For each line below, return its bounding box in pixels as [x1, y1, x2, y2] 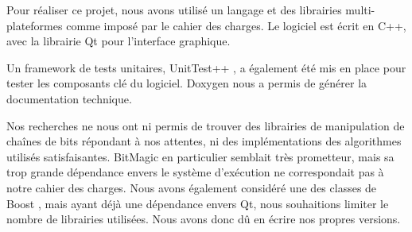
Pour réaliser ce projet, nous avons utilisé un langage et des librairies [6, 2, 342, 17]
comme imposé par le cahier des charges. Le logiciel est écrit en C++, [66, 17, 406, 33]
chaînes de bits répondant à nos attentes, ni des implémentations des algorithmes [6, 133, 402, 149]
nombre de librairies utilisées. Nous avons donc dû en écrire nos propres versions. [6, 211, 401, 227]
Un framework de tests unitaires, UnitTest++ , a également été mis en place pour [6, 59, 406, 75]
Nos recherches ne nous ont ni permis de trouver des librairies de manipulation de [6, 117, 405, 133]
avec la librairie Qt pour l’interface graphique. [6, 33, 231, 49]
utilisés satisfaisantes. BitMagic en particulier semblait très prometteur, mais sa [6, 148, 395, 164]
